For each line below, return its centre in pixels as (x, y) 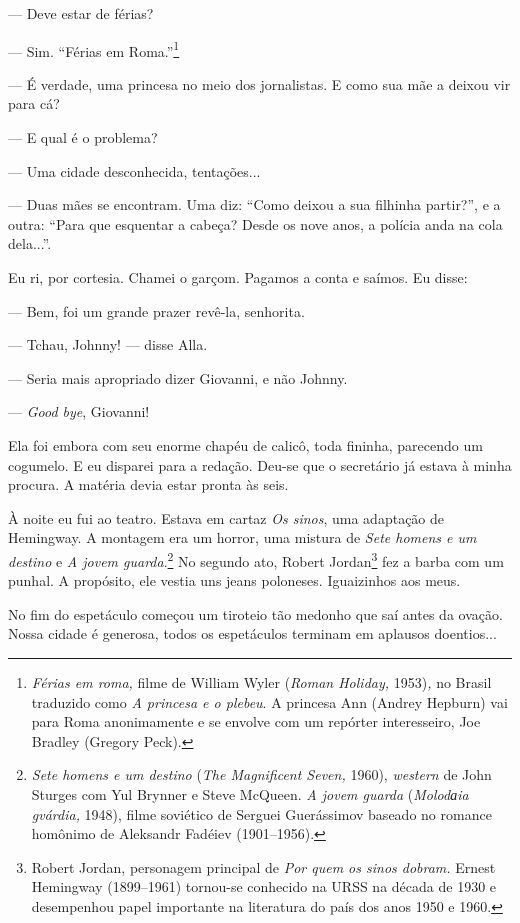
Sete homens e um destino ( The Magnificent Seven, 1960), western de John (261, 774)
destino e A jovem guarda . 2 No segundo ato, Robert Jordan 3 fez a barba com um (256, 559)
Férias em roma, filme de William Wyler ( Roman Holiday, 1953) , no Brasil (261, 681)
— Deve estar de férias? (81, 13)
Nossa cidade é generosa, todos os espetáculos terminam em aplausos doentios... (252, 633)
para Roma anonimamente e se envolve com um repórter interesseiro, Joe (256, 721)
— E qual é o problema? (83, 137)
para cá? (34, 103)
